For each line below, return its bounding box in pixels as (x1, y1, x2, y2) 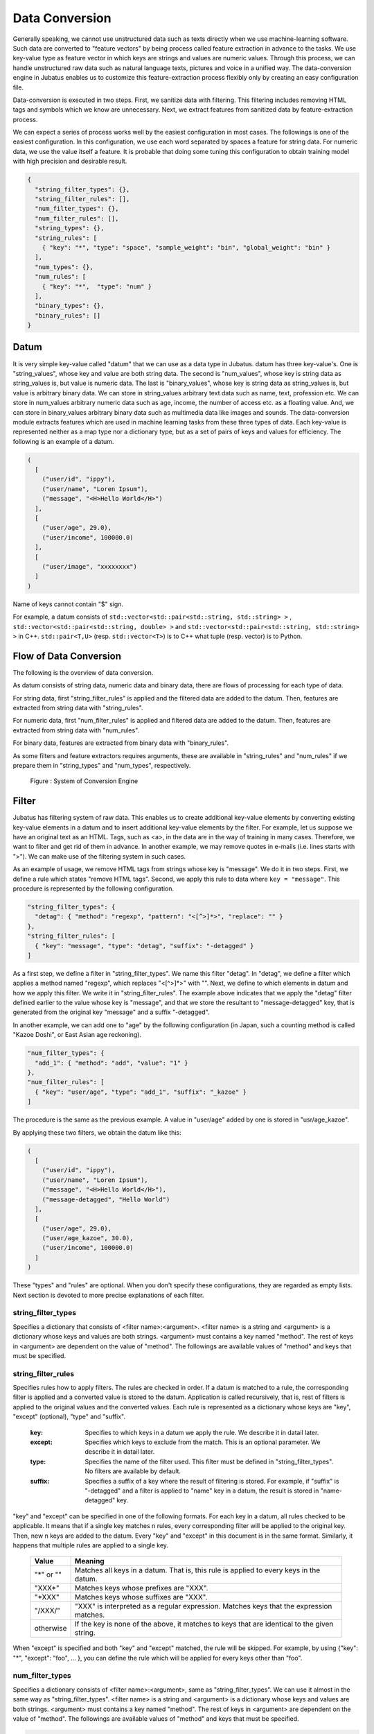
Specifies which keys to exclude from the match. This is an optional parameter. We (84, 1438, 321, 1446)
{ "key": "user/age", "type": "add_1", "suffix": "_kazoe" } (35, 1088, 247, 1096)
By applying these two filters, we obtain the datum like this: (12, 1128, 181, 1137)
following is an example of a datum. (12, 437, 114, 445)
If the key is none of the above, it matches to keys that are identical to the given (74, 1620, 334, 1629)
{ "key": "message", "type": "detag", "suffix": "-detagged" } (35, 942, 254, 950)
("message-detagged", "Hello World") (42, 1195, 170, 1203)
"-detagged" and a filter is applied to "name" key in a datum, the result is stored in (84, 1486, 319, 1495)
